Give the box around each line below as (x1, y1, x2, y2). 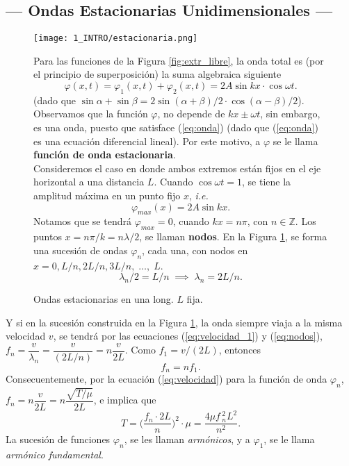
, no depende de (157, 106, 225, 121)
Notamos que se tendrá (33, 214, 131, 228)
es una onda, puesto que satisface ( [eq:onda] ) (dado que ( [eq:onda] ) (33, 120, 318, 135)
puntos (33, 229, 62, 244)
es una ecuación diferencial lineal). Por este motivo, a (33, 133, 261, 148)
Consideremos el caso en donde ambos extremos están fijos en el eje (33, 160, 321, 175)
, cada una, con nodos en (142, 242, 248, 257)
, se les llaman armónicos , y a (124, 432, 250, 447)
